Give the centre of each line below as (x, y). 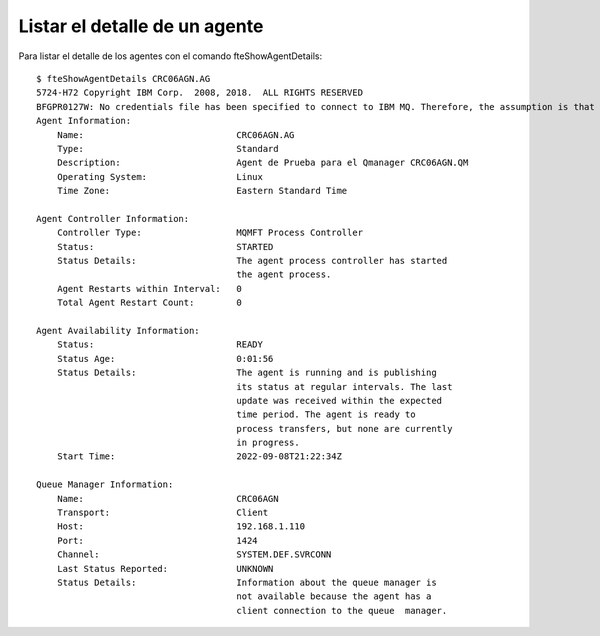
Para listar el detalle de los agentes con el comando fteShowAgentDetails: (170, 56)
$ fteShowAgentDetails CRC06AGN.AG (123, 78)
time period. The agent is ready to (326, 414)
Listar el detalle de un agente (141, 26)
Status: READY (160, 344)
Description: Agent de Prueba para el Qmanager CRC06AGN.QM (262, 163)
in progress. (268, 443)
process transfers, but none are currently (344, 428)
